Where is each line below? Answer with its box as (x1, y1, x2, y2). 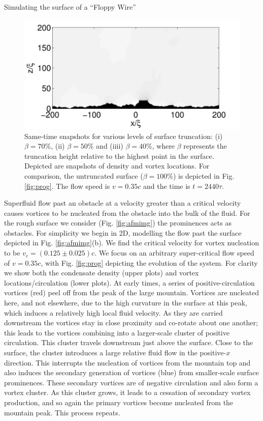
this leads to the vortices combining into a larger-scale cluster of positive (4, 327, 229, 338)
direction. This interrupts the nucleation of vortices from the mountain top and (4, 357, 251, 368)
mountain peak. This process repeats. (4, 407, 120, 417)
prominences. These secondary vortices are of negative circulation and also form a (4, 377, 258, 387)
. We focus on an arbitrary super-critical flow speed (94, 247, 254, 258)
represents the (183, 141, 227, 151)
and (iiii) (96, 141, 123, 151)
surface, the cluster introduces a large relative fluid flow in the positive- (4, 347, 226, 358)
